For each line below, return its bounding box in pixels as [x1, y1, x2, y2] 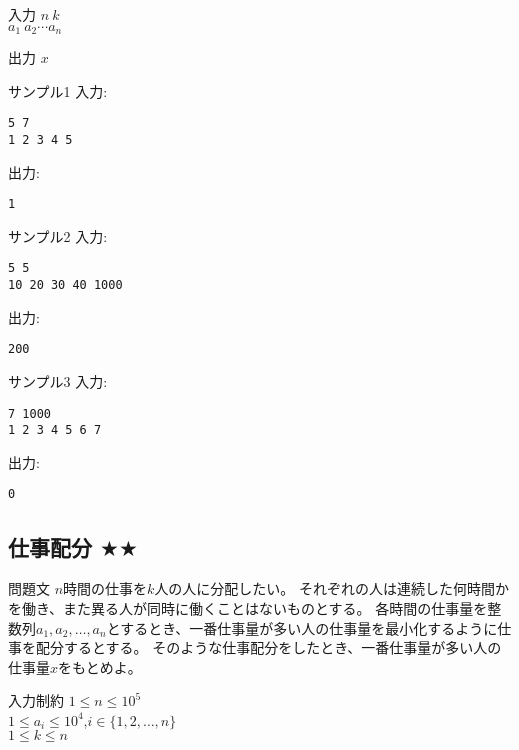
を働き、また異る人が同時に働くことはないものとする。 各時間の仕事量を [8, 597, 488, 618]
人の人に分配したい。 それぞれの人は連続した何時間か [154, 578, 510, 599]
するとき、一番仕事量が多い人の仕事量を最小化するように [120, 617, 498, 638]
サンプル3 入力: [8, 370, 108, 391]
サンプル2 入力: [8, 225, 108, 246]
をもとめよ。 [58, 656, 142, 677]
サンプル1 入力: [8, 80, 108, 101]
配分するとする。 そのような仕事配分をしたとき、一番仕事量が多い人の [35, 637, 502, 658]
